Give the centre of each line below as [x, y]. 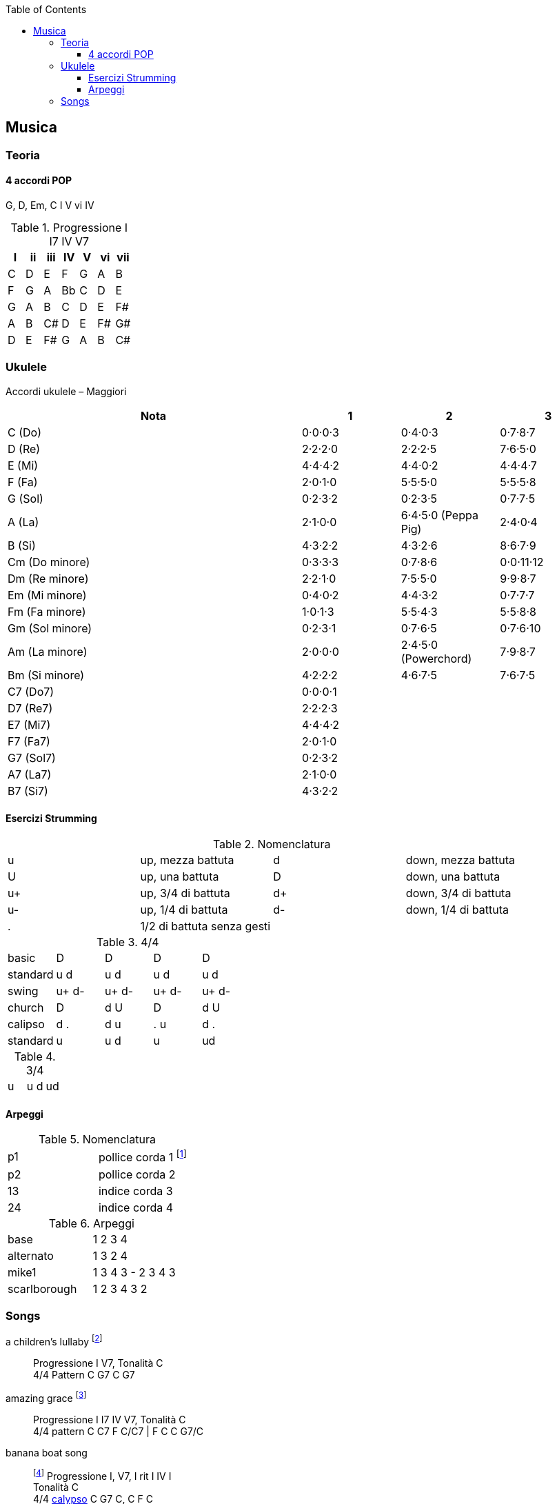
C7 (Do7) [31, 691]
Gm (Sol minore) [50, 628]
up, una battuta [180, 877]
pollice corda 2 [137, 1174]
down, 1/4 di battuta [457, 910]
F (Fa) [23, 482]
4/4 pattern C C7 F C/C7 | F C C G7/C [119, 1431]
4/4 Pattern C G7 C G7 [84, 1374]
